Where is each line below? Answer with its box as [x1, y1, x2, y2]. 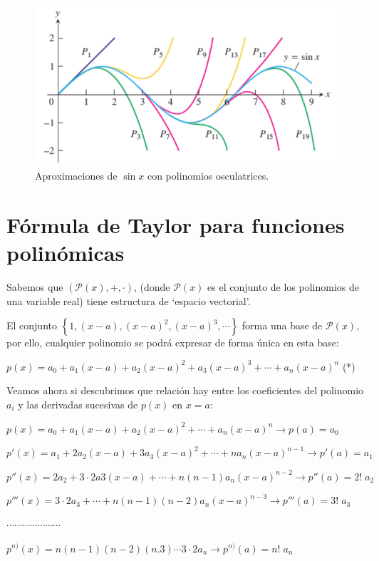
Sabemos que [6, 279, 63, 294]
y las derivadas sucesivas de [18, 397, 138, 411]
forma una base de [242, 318, 323, 333]
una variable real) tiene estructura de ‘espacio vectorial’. [6, 293, 251, 308]
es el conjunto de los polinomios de [207, 279, 360, 294]
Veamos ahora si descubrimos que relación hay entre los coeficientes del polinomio [6, 383, 364, 398]
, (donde [134, 279, 170, 294]
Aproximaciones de [35, 168, 118, 183]
